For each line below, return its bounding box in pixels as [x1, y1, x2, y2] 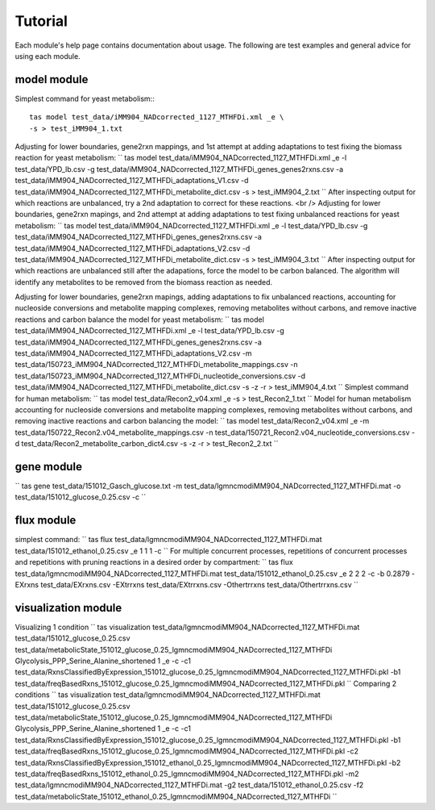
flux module [14, 513, 77, 528]
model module [14, 73, 89, 86]
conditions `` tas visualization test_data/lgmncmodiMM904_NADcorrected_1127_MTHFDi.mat [14, 690, 321, 699]
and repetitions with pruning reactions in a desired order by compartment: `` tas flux [14, 557, 293, 567]
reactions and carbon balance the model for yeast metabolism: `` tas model [14, 315, 265, 324]
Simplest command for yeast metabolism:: [14, 94, 155, 103]
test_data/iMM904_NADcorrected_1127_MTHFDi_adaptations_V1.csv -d [14, 176, 249, 186]
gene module [14, 460, 82, 474]
